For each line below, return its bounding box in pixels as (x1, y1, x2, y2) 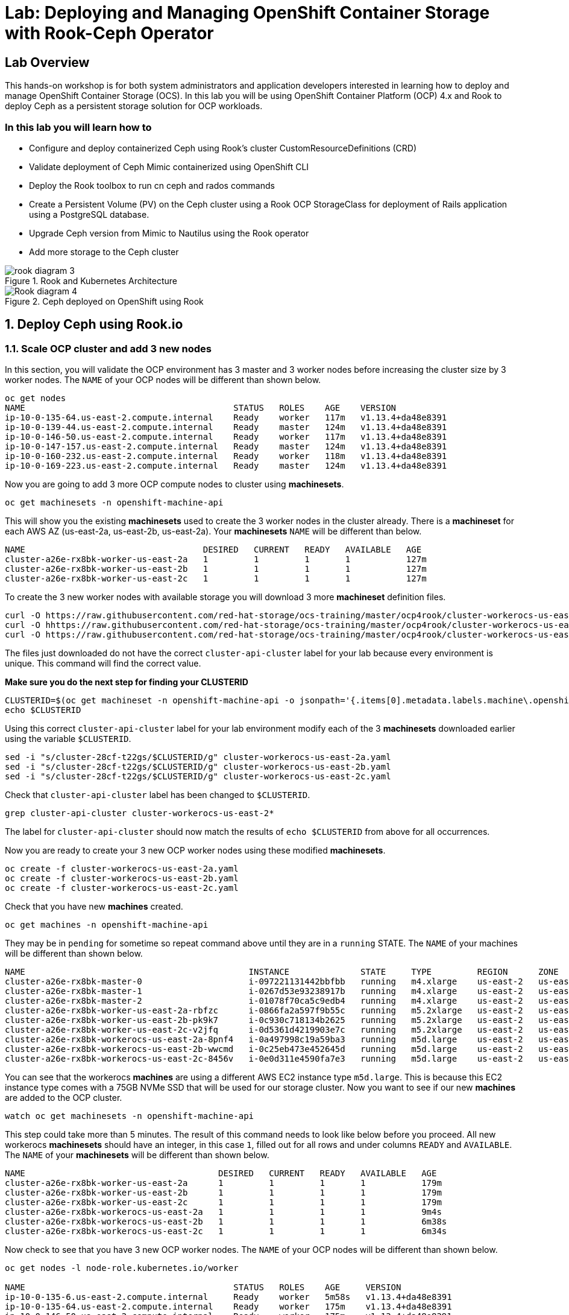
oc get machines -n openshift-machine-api (5, 920, 209, 930)
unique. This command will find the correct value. (5, 658, 201, 669)
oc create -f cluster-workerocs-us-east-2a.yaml (5, 864, 239, 874)
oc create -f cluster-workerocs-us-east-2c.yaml (5, 883, 239, 893)
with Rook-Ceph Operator (5, 23, 214, 43)
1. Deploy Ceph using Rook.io (5, 317, 183, 332)
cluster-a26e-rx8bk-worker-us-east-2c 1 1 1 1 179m (5, 1197, 442, 1208)
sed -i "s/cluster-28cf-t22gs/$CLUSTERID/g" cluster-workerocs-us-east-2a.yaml (5, 752, 391, 762)
